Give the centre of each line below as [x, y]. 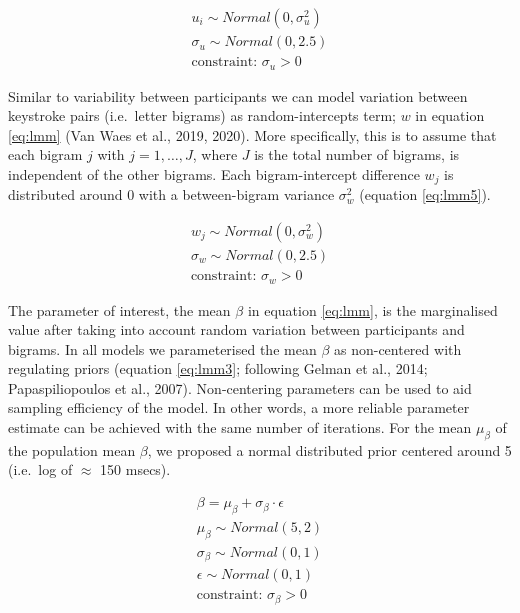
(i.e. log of [40, 469]
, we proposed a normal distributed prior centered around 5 [329, 449]
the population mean [72, 449]
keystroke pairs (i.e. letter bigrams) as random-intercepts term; [202, 115]
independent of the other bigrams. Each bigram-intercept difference [214, 173]
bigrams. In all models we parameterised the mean [162, 348]
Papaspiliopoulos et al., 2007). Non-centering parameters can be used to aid [240, 387]
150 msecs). [135, 469]
